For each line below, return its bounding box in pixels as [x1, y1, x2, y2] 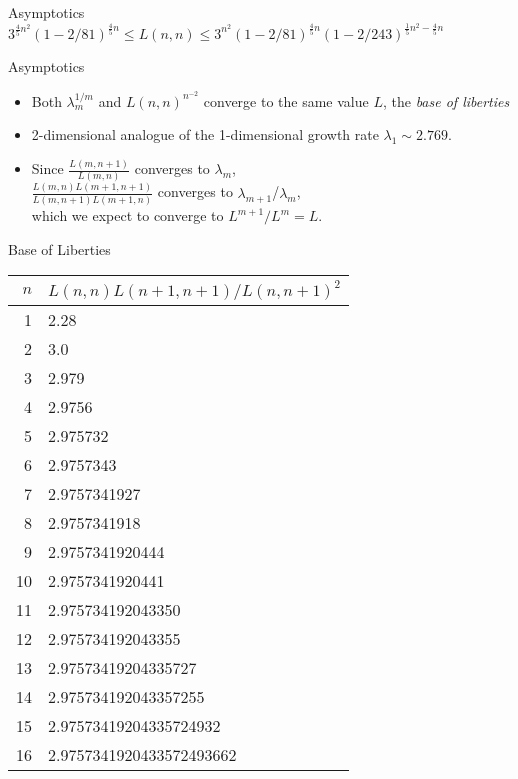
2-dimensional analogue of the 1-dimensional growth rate [31, 124, 379, 145]
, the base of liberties [382, 90, 510, 111]
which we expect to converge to [31, 205, 224, 226]
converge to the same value [203, 90, 369, 111]
